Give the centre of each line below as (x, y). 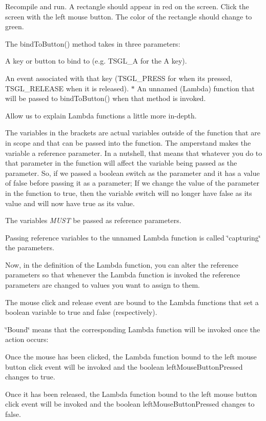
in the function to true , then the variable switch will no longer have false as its (129, 193)
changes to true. (30, 377)
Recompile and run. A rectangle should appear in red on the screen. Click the (127, 6)
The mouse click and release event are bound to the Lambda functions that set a (132, 302)
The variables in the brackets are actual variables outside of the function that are (133, 133)
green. (15, 26)
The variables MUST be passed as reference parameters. (93, 220)
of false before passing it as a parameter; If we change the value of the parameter (132, 183)
